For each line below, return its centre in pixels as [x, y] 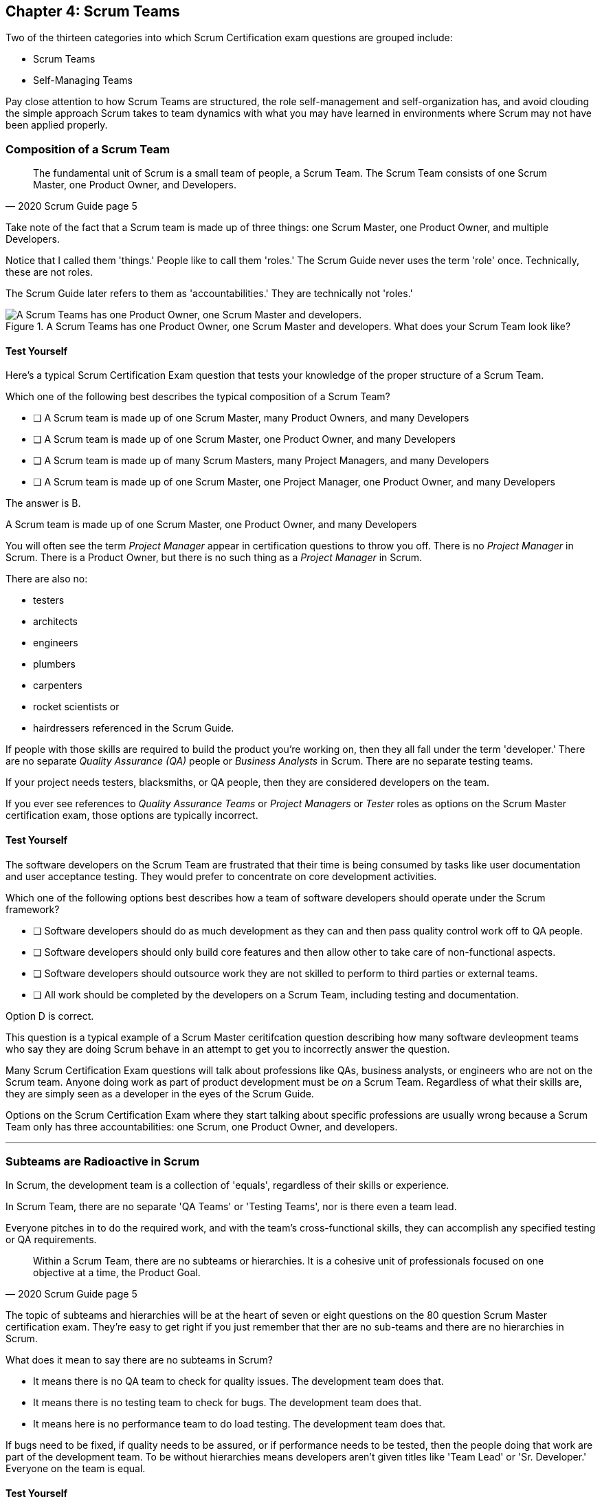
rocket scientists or [76, 707]
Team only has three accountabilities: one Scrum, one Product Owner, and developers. [202, 1126]
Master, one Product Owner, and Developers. [135, 185]
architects [56, 622]
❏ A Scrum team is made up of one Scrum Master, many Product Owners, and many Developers [251, 418]
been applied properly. [57, 125]
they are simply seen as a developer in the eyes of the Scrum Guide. [160, 1093]
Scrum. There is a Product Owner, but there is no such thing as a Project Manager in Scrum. [214, 558]
